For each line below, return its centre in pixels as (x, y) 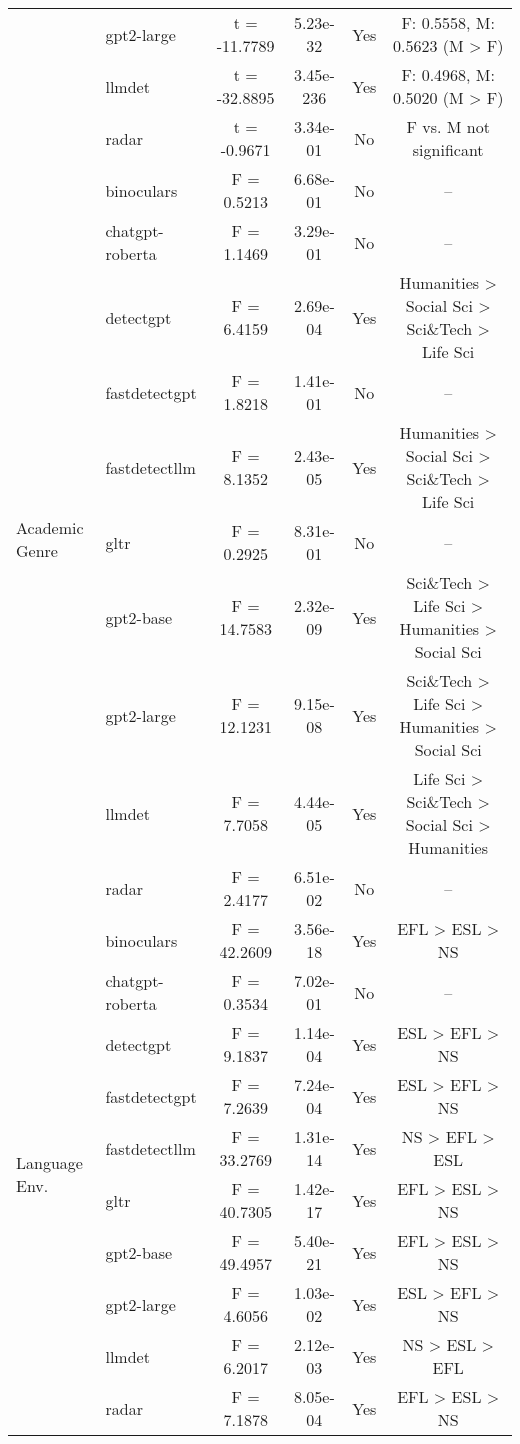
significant (448, 149)
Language (49, 1162)
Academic (50, 527)
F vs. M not (448, 126)
